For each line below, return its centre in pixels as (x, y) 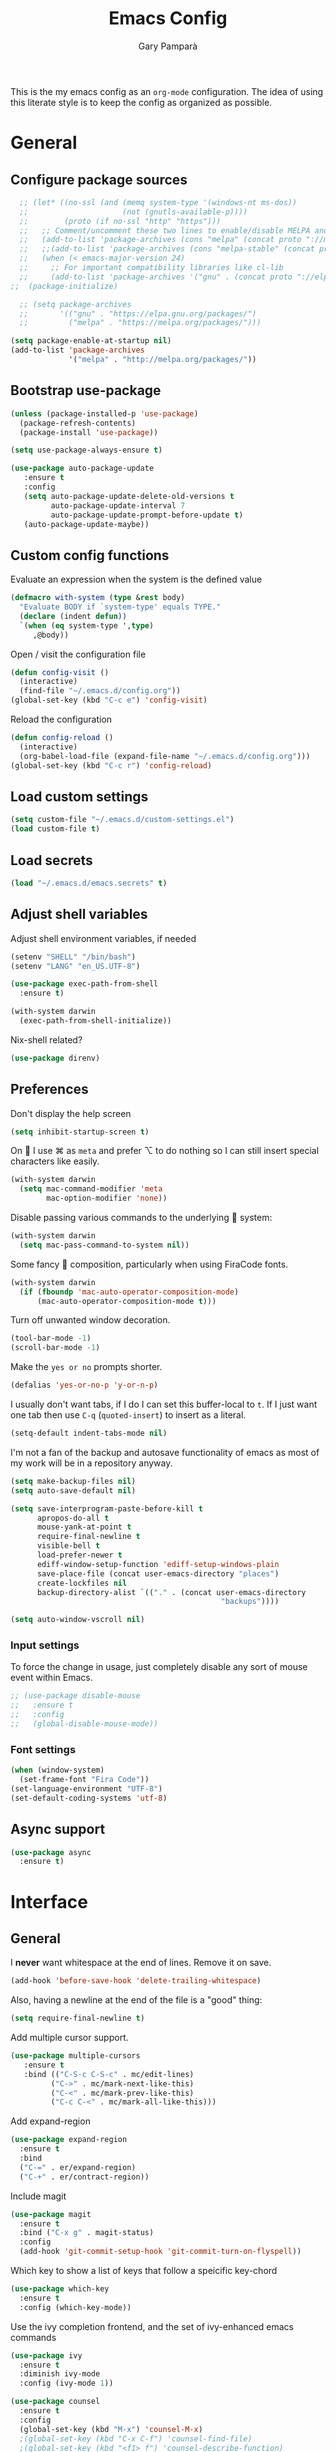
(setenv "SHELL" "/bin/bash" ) (73, 957)
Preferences (49, 1089)
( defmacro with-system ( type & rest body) (98, 598)
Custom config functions (90, 555)
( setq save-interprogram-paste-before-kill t (106, 1508)
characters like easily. (55, 1161)
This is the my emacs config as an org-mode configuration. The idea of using (167, 91)
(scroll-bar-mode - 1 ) (55, 1348)
